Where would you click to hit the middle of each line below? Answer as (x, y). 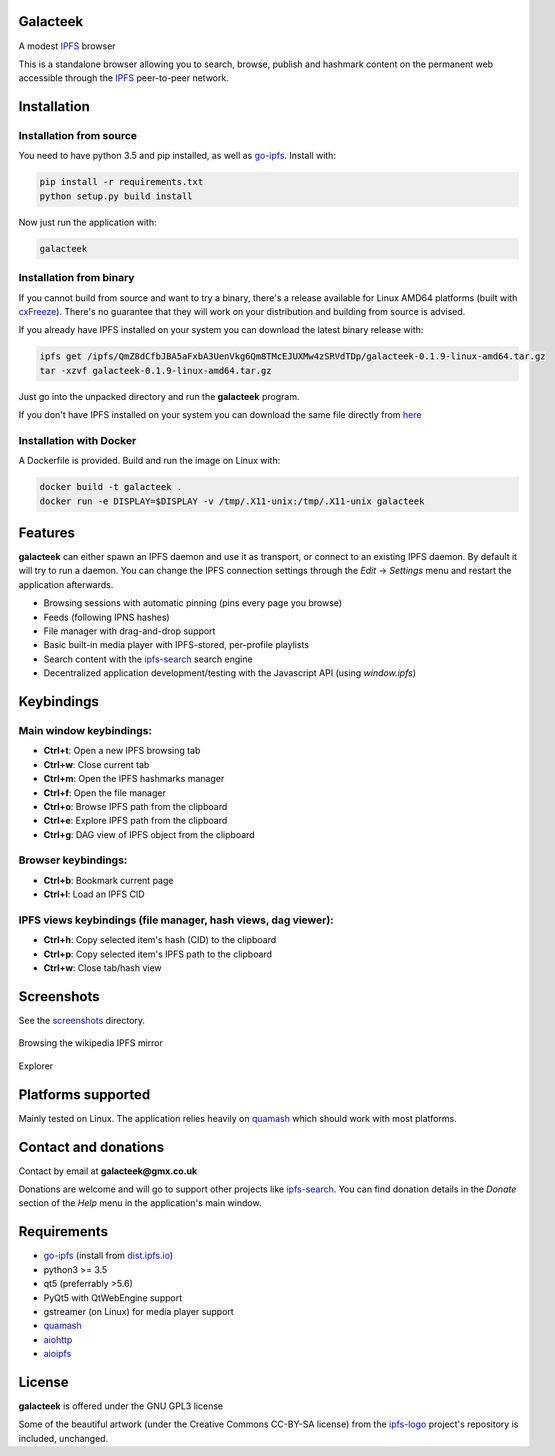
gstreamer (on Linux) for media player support (138, 1311)
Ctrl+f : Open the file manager (105, 792)
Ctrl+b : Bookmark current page (108, 880)
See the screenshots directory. (81, 1021)
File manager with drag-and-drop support (129, 631)
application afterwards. (66, 584)
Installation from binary (76, 278)
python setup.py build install (116, 196)
